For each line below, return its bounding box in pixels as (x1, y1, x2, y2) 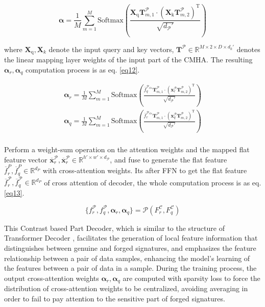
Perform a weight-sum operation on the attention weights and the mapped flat (4, 144, 250, 155)
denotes (236, 43, 260, 54)
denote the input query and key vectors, (49, 43, 174, 54)
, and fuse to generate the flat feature (110, 154, 227, 164)
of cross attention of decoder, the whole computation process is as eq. (44, 177, 261, 187)
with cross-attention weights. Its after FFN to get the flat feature (42, 165, 247, 176)
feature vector (4, 154, 47, 164)
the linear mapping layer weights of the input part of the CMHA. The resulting (4, 54, 253, 65)
